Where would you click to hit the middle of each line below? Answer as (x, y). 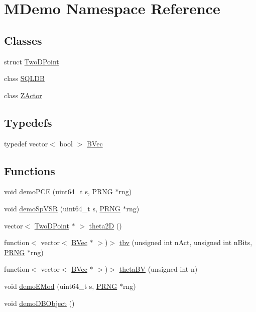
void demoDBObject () (39, 303)
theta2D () (105, 225)
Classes (23, 40)
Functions (30, 170)
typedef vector (26, 143)
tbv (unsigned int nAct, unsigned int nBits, (186, 242)
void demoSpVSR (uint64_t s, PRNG (62, 208)
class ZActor (23, 95)
